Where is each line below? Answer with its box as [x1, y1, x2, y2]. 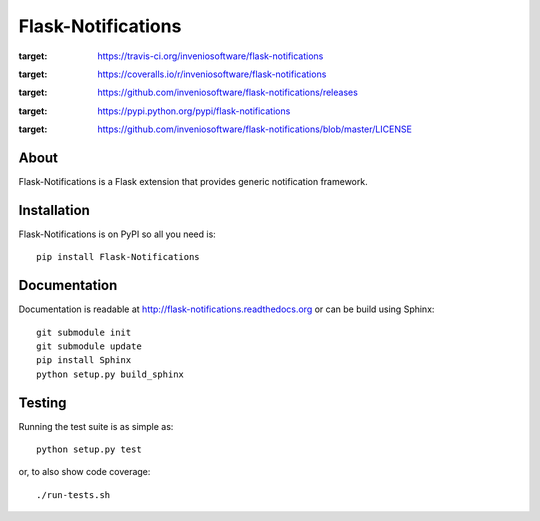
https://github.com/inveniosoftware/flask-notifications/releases [97, 86, 359, 99]
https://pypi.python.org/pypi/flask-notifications [97, 105, 291, 117]
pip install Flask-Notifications [36, 251, 200, 263]
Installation [18, 201, 90, 219]
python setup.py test [36, 444, 142, 455]
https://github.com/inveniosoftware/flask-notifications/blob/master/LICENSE [97, 123, 412, 135]
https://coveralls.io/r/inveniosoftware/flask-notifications [97, 68, 327, 80]
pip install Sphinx [36, 355, 132, 366]
